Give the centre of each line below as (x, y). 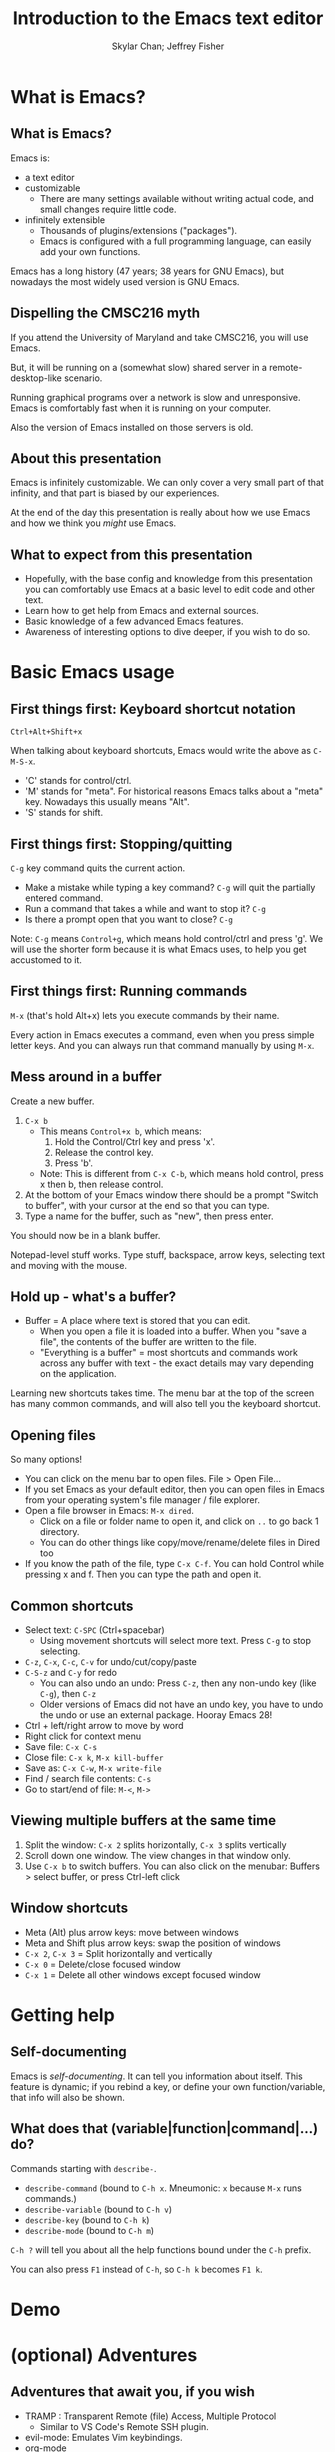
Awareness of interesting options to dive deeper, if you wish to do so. (167, 632)
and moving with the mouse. (69, 1265)
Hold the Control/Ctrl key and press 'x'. (135, 1141)
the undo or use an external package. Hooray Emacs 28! (156, 1715)
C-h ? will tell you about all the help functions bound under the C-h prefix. (161, 2249)
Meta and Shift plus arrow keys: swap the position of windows (153, 1943)
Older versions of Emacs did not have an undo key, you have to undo (181, 1704)
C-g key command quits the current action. (98, 868)
